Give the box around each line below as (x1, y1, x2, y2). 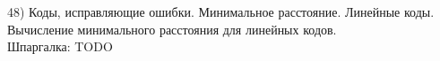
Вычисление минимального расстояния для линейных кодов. (7, 19, 337, 38)
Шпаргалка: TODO (7, 37, 113, 56)
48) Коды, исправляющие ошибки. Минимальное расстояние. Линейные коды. (7, 3, 435, 20)
